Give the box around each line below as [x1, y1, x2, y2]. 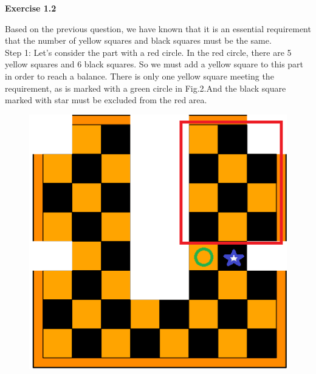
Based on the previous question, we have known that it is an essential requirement [5, 22, 311, 35]
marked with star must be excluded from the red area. [5, 93, 207, 106]
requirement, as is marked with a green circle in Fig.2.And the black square [5, 81, 286, 94]
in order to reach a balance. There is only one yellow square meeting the [5, 69, 274, 82]
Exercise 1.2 [5, 2, 57, 14]
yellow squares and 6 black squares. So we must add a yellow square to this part [5, 58, 304, 70]
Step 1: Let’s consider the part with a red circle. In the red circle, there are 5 [5, 46, 292, 58]
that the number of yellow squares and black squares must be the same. [5, 34, 272, 47]
